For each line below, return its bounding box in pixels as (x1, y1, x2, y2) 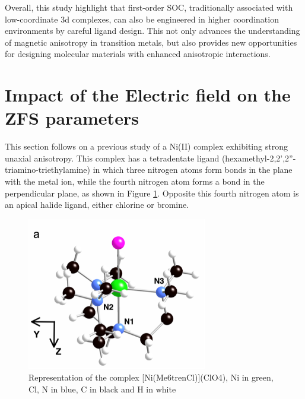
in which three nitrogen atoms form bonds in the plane (93, 163, 293, 176)
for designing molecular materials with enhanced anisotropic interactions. (5, 47, 271, 60)
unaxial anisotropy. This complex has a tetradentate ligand (5, 151, 220, 164)
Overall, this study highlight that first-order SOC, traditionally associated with (5, 1, 293, 13)
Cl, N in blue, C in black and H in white (28, 382, 176, 395)
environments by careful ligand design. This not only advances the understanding (5, 24, 300, 37)
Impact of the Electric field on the (5, 83, 291, 107)
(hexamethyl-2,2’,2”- (221, 151, 296, 164)
